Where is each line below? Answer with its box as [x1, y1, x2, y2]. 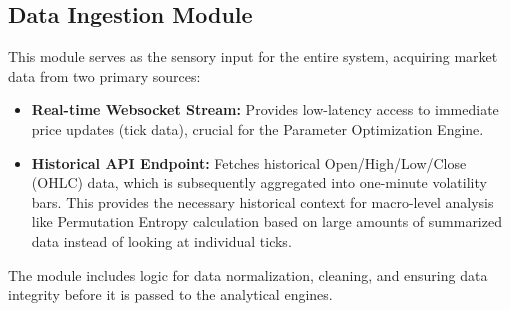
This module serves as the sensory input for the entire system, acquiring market [8, 46, 498, 67]
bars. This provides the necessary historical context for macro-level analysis [31, 191, 494, 212]
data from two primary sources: [8, 65, 201, 86]
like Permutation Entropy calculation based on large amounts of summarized [31, 211, 502, 232]
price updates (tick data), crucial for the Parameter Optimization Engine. [31, 118, 484, 139]
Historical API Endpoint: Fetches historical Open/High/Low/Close [31, 152, 467, 173]
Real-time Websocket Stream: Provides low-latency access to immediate [31, 99, 499, 120]
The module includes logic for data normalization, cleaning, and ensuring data [8, 264, 488, 285]
